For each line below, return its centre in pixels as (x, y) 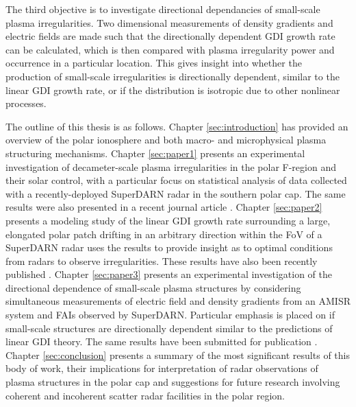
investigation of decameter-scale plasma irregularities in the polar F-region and (171, 166)
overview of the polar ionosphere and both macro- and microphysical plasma (166, 140)
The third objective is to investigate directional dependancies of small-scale (163, 9)
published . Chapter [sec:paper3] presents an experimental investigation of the (169, 274)
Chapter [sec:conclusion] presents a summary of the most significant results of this (178, 354)
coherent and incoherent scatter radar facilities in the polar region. (145, 395)
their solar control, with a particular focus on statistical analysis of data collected (176, 180)
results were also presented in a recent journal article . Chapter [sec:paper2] (164, 207)
